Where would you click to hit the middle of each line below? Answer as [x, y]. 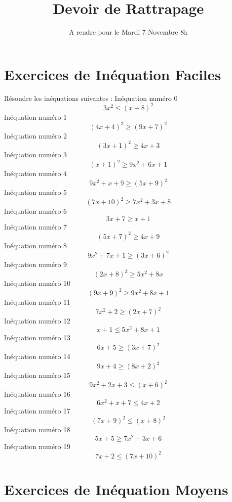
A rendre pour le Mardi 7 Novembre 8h [128, 32]
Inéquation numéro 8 [36, 245]
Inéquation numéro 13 [37, 337]
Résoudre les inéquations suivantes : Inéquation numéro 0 [91, 98]
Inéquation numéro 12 [37, 321]
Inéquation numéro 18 [37, 429]
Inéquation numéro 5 [36, 192]
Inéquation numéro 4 [36, 173]
